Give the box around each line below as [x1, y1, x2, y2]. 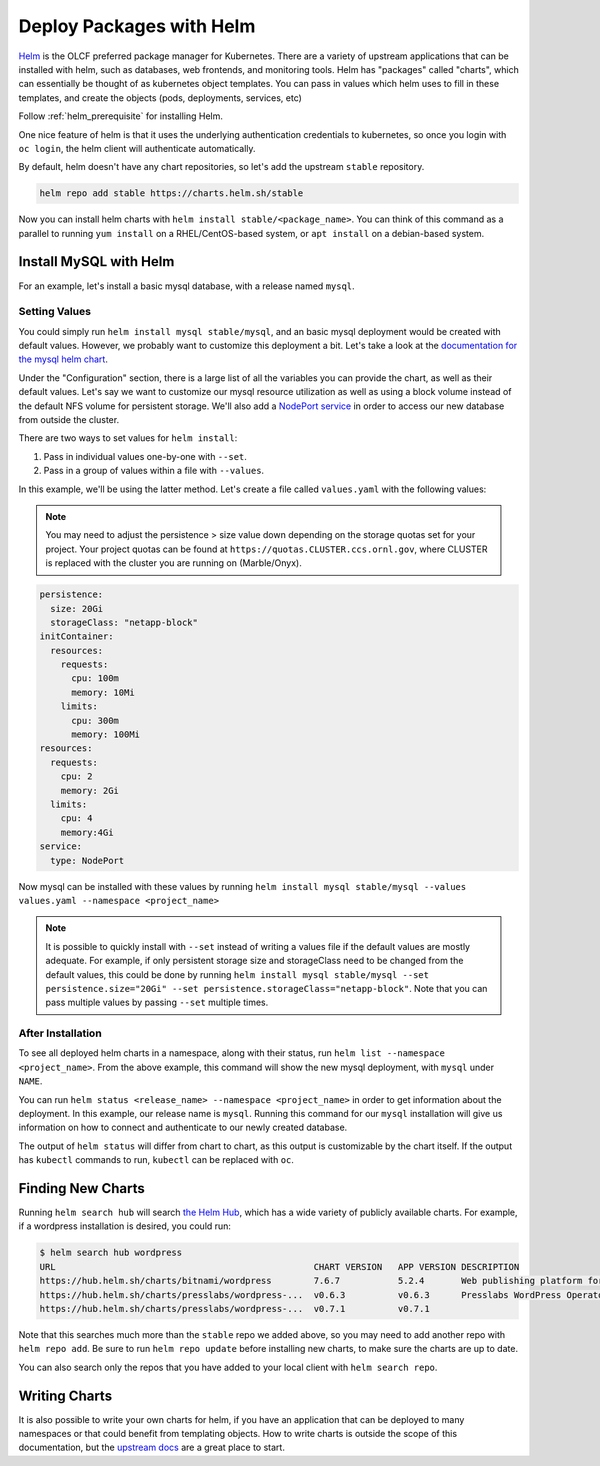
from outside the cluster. [18, 414, 120, 426]
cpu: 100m [71, 673, 120, 684]
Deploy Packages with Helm [18, 15, 256, 37]
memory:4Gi [60, 826, 114, 838]
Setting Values [18, 305, 92, 319]
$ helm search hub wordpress [39, 1247, 183, 1259]
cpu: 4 [60, 813, 93, 824]
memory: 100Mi [71, 729, 140, 740]
